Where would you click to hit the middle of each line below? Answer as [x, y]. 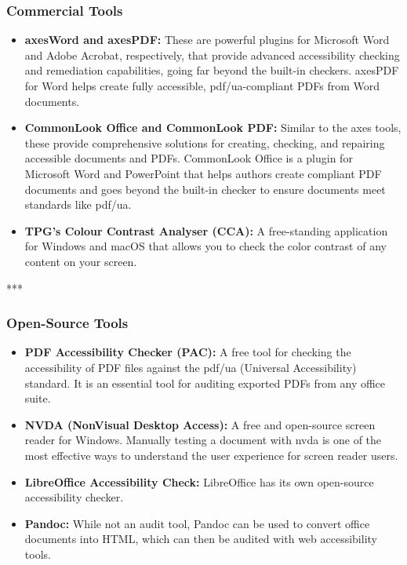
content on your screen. [81, 261]
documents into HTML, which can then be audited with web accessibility [201, 539]
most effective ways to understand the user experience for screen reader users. [211, 455]
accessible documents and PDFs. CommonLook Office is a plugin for [189, 158]
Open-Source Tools [67, 323]
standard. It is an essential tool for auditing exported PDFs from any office [205, 383]
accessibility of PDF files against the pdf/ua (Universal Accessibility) [191, 367]
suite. [38, 398]
